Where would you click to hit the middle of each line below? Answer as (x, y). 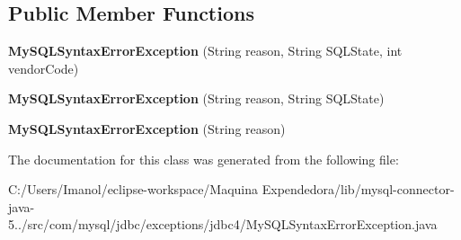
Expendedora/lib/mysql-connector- (358, 189)
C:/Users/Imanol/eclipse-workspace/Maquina (133, 189)
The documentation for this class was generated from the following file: (204, 159)
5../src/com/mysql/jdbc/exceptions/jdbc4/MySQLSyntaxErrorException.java (223, 224)
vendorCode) (44, 68)
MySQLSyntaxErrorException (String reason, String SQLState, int (205, 51)
